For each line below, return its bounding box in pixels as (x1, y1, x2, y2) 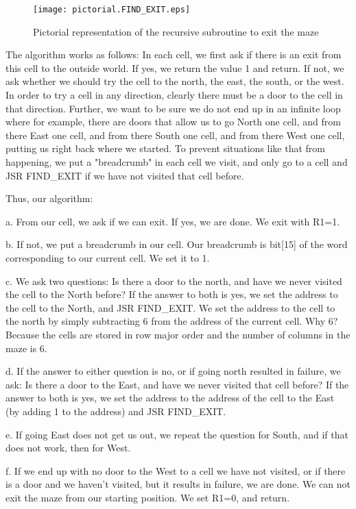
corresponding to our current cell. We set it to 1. (5, 250, 210, 264)
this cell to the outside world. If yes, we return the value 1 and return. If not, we (5, 60, 344, 75)
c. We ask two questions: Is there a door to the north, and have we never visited (5, 273, 342, 288)
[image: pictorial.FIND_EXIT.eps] (33, 5, 191, 14)
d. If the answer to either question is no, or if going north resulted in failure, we (5, 364, 341, 378)
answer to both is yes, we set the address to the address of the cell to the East (5, 390, 335, 405)
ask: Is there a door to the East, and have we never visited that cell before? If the (5, 377, 349, 391)
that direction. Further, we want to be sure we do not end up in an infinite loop (5, 101, 341, 115)
